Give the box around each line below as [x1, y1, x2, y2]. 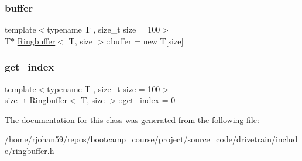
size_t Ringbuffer [5, 94, 67, 106]
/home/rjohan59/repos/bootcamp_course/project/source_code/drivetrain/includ [5, 133, 298, 145]
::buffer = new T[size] [106, 34, 184, 47]
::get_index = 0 [118, 94, 176, 106]
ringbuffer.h [12, 145, 54, 156]
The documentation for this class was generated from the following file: [5, 113, 259, 125]
